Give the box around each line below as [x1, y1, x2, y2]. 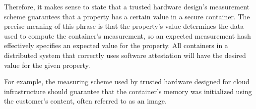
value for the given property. [4, 59, 90, 70]
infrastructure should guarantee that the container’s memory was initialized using [4, 86, 252, 96]
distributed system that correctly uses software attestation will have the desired [4, 50, 246, 60]
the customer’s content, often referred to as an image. [4, 96, 167, 106]
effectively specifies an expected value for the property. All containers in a [4, 40, 228, 51]
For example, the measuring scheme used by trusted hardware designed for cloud [4, 76, 250, 87]
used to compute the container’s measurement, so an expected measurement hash [4, 30, 251, 41]
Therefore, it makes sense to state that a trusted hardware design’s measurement [4, 1, 250, 11]
